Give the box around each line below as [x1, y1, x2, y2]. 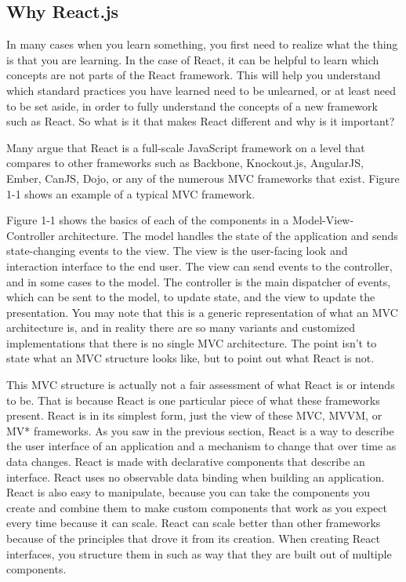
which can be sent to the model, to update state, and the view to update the [6, 289, 375, 305]
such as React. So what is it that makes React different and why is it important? [6, 113, 395, 129]
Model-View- [292, 212, 354, 228]
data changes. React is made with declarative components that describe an [6, 453, 365, 470]
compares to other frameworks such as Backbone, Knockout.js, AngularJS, [6, 155, 364, 171]
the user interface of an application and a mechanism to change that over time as [6, 438, 397, 454]
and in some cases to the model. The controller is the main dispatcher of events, [6, 273, 391, 289]
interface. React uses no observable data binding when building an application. [6, 468, 385, 485]
